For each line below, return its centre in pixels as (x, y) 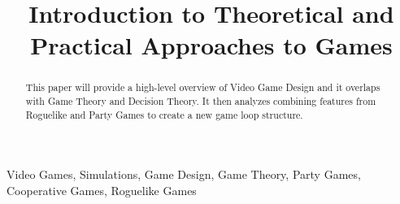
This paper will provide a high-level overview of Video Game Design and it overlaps (203, 87)
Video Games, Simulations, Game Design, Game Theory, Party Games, (184, 174)
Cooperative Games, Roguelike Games (102, 190)
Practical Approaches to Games (211, 45)
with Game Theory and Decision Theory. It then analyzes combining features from (201, 101)
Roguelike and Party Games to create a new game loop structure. (164, 114)
